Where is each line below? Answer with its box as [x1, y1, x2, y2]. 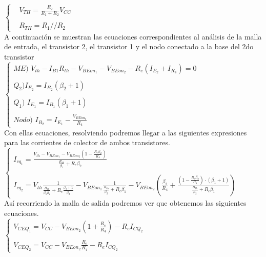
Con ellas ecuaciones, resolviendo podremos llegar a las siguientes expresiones [4, 127, 247, 137]
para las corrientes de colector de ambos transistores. [4, 137, 170, 148]
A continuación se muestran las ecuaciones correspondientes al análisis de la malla [4, 31, 262, 42]
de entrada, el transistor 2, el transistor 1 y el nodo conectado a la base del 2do [4, 41, 254, 52]
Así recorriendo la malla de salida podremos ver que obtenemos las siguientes [4, 197, 247, 208]
